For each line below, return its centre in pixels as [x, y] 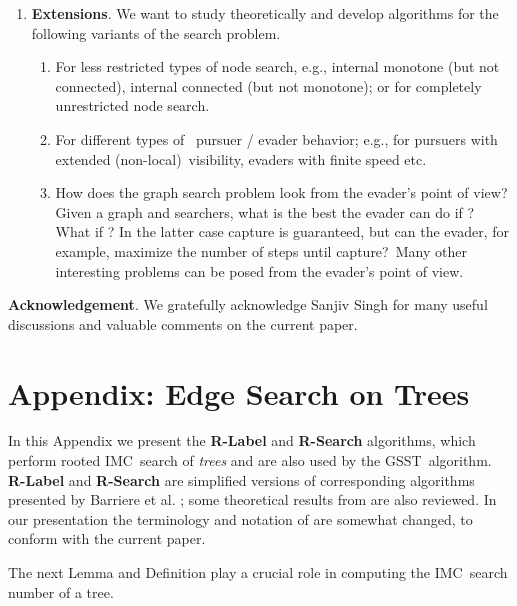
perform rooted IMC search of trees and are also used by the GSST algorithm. [250, 460]
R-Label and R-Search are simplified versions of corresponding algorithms [241, 479]
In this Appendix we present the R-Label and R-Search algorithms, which [242, 440]
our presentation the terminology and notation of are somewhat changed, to [240, 518]
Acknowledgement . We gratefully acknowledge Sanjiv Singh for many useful [248, 304]
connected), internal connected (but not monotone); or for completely [268, 85]
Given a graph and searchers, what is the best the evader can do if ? [265, 211]
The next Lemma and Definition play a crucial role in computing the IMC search [258, 572]
